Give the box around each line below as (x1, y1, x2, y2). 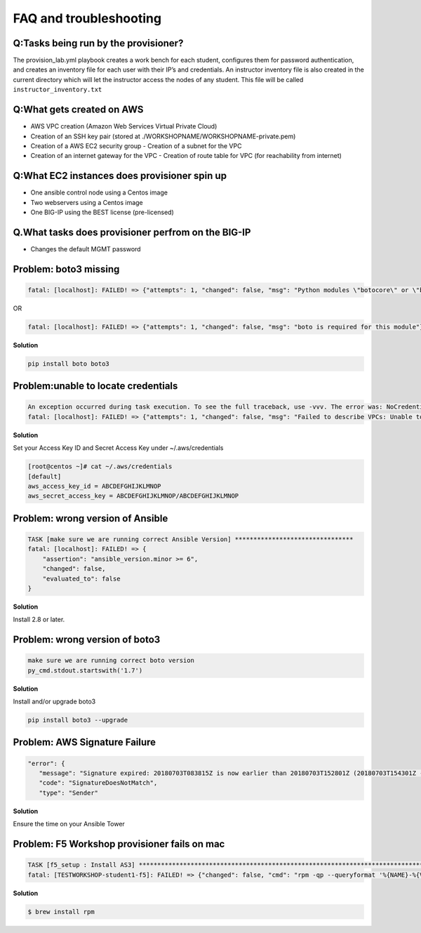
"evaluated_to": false (42, 574, 121, 583)
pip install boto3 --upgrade (27, 716, 128, 724)
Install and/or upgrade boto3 (13, 697, 96, 706)
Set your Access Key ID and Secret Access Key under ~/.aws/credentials (13, 444, 224, 452)
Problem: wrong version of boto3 (13, 634, 161, 646)
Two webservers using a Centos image (30, 198, 143, 206)
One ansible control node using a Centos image (30, 188, 168, 197)
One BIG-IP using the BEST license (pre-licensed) (30, 208, 175, 216)
